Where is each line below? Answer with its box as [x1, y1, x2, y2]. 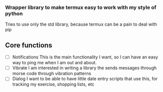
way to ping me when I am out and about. [12, 60, 97, 66]
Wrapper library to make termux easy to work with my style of [5, 4, 157, 11]
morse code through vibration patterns [12, 71, 91, 77]
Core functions [5, 41, 52, 49]
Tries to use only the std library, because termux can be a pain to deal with [5, 21, 157, 27]
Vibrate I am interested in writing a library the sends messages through [12, 65, 157, 71]
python [5, 10, 23, 17]
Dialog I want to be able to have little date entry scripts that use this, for [12, 76, 158, 82]
